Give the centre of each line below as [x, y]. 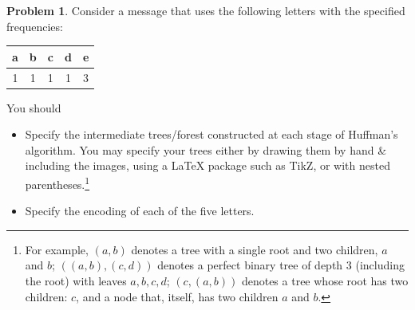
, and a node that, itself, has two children [177, 296]
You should [34, 107]
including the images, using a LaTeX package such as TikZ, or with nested [207, 165]
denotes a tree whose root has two [325, 281]
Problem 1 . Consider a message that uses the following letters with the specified [206, 10]
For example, [57, 249]
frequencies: [35, 26]
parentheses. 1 [57, 183]
